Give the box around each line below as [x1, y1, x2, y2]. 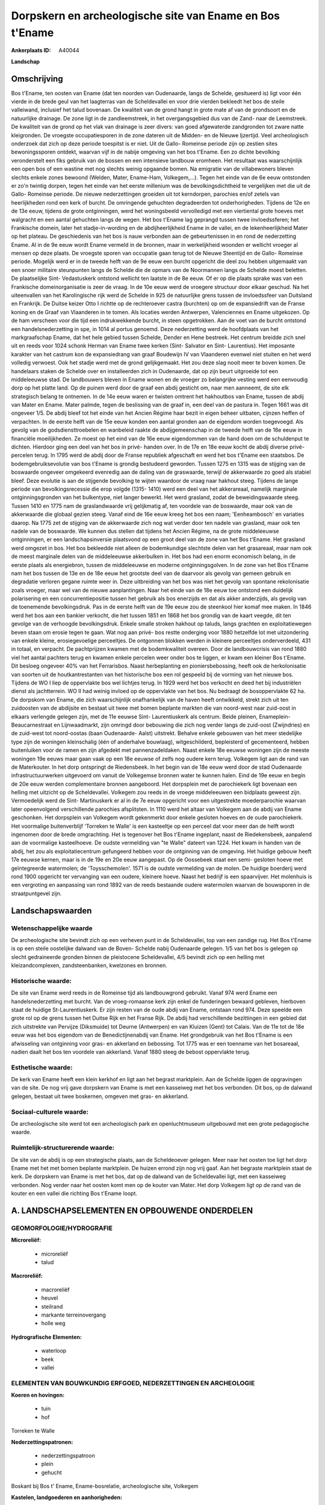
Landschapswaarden [11, 905, 92, 916]
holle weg [41, 1320, 66, 1327]
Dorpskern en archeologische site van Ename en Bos [11, 9, 280, 22]
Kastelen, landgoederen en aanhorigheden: [11, 1494, 123, 1501]
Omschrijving [11, 73, 63, 84]
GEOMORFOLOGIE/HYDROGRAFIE [11, 1224, 113, 1232]
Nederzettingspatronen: [11, 1438, 73, 1445]
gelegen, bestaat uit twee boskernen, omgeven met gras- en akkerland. [11, 1093, 189, 1100]
